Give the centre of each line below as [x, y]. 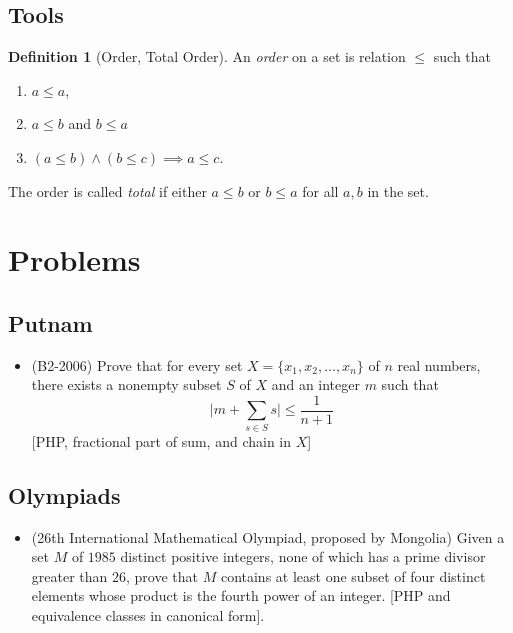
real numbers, [439, 364]
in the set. [398, 190]
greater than [69, 575]
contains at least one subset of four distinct [353, 575]
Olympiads [64, 494]
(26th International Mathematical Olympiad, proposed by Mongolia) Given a [268, 536]
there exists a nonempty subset [126, 384]
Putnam [50, 322]
